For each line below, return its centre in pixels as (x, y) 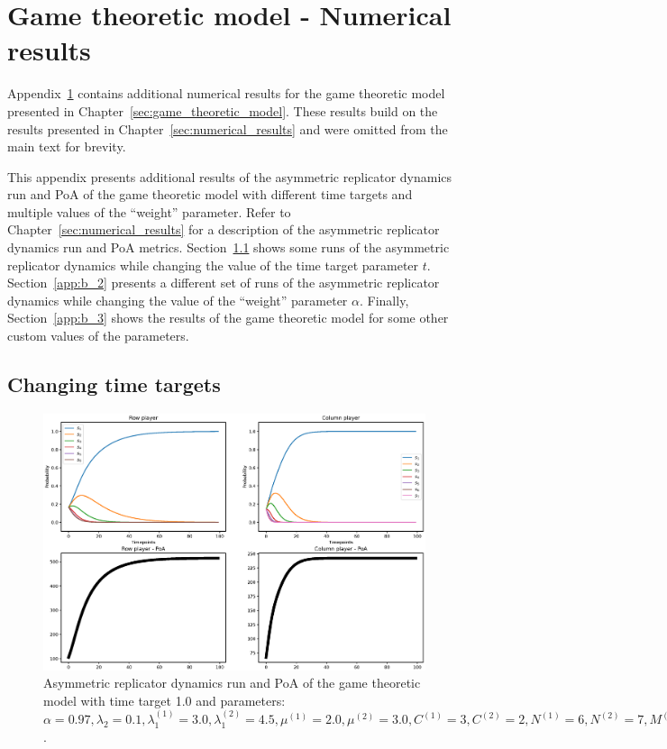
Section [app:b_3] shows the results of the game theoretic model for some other (228, 318)
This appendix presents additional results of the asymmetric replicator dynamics (230, 176)
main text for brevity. (67, 146)
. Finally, (384, 300)
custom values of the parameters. (98, 336)
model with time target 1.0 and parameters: (164, 700)
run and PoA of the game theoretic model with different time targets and (210, 194)
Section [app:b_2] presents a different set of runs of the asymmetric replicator (224, 283)
